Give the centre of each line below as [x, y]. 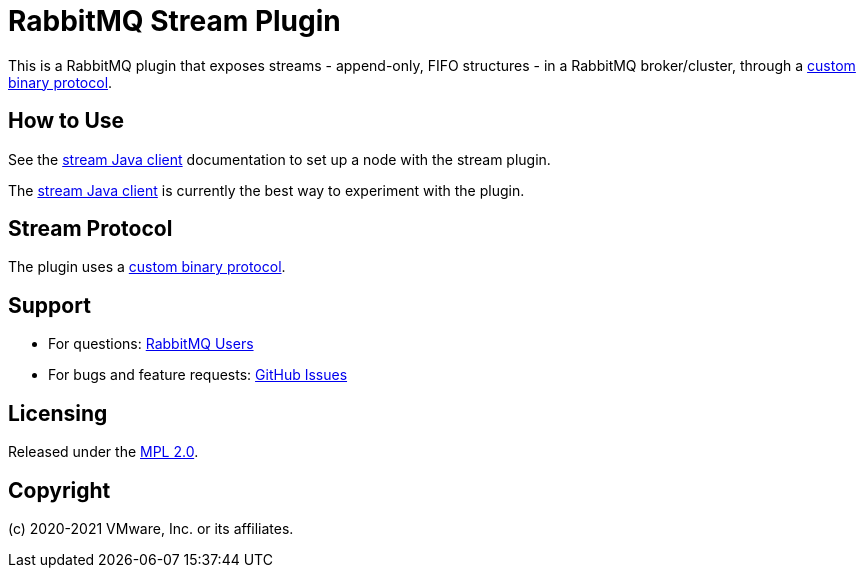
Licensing [58, 413]
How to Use [66, 121]
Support [49, 305]
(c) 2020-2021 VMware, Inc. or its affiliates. [151, 528]
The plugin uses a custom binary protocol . [147, 267]
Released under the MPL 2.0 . [103, 452]
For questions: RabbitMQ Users [151, 344]
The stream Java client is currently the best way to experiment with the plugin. [266, 190]
